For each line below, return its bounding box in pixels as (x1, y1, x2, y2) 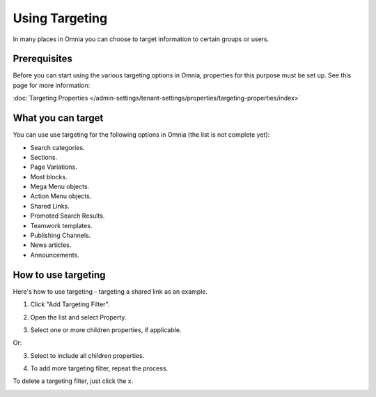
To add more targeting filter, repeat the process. (30, 364, 169, 373)
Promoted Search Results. (30, 211, 105, 220)
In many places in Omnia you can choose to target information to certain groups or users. (13, 35, 269, 43)
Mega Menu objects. (30, 182, 90, 191)
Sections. (30, 153, 58, 161)
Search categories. (30, 143, 85, 151)
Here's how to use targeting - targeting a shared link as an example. (13, 287, 208, 296)
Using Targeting (13, 10, 108, 26)
